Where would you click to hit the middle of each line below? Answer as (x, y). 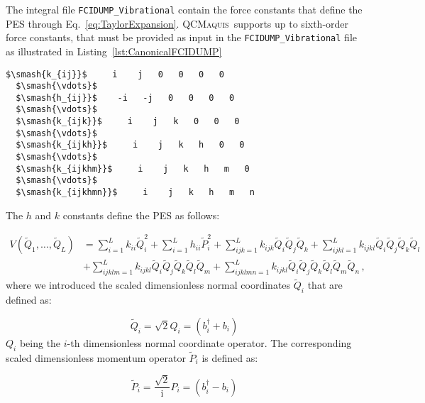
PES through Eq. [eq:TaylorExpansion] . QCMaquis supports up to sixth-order (177, 23)
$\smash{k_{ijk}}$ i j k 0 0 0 (128, 122)
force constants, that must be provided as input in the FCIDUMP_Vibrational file (181, 37)
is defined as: (230, 357)
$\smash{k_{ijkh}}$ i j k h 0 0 (130, 145)
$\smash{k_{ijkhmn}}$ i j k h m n (135, 193)
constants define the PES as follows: (141, 215)
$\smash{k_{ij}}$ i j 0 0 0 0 (115, 74)
